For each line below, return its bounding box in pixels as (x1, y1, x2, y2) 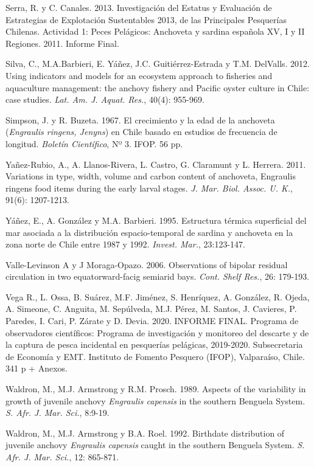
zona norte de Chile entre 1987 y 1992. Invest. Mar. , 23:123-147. (5, 238, 245, 251)
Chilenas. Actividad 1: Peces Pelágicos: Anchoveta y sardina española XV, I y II (5, 25, 305, 38)
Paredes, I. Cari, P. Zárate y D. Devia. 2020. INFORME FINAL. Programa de (5, 314, 299, 327)
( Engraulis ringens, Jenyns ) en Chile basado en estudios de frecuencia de (5, 125, 277, 138)
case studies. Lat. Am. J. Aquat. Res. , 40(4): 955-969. (5, 93, 204, 106)
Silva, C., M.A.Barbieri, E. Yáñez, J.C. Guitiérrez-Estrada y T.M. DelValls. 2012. (5, 57, 310, 70)
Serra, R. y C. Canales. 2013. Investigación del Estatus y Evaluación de (5, 1, 272, 13)
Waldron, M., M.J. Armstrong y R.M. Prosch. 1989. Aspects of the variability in (5, 382, 306, 395)
